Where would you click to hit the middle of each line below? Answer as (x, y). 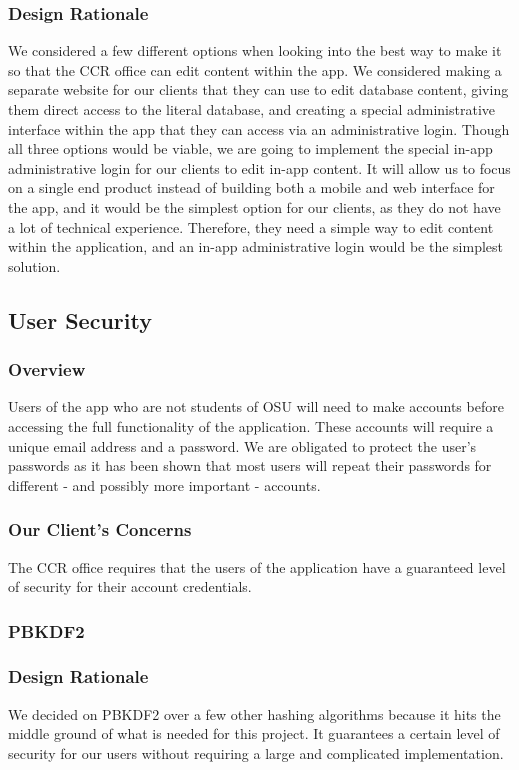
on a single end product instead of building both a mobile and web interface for (251, 187)
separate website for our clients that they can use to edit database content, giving (258, 89)
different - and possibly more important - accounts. (164, 484)
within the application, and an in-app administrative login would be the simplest (255, 246)
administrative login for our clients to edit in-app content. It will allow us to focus (259, 167)
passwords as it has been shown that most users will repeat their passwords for (250, 465)
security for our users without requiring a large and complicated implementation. (256, 752)
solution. (34, 265)
